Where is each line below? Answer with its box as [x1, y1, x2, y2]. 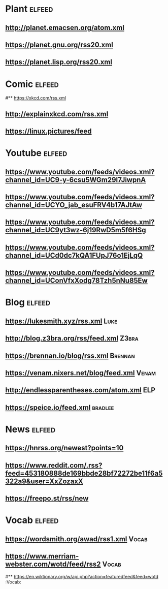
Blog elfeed [5, 297, 51, 308]
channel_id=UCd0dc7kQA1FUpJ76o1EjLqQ [5, 251, 143, 260]
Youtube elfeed [5, 147, 68, 159]
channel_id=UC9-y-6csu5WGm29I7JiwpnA [5, 175, 146, 184]
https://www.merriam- [5, 552, 79, 561]
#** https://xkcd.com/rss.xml [5, 95, 66, 101]
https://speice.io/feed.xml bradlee [5, 403, 114, 412]
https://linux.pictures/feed [5, 127, 92, 136]
